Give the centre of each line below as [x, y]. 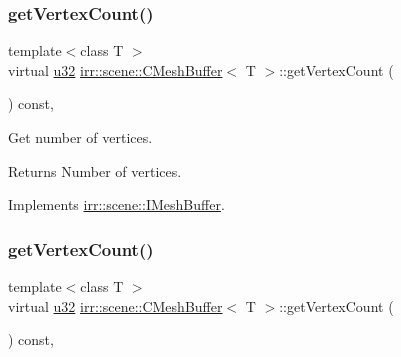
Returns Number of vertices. [95, 170]
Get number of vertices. [80, 137]
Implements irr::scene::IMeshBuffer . [116, 204]
